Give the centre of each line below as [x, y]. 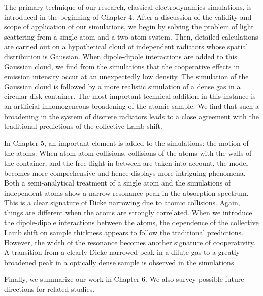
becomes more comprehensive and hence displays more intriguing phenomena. [125, 173]
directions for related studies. [50, 289]
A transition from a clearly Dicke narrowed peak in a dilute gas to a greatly [122, 252]
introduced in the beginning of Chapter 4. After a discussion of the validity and [128, 16]
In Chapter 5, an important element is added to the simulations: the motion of [126, 143]
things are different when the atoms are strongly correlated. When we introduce [128, 212]
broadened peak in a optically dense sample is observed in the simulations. [120, 262]
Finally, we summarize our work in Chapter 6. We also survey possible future [124, 279]
